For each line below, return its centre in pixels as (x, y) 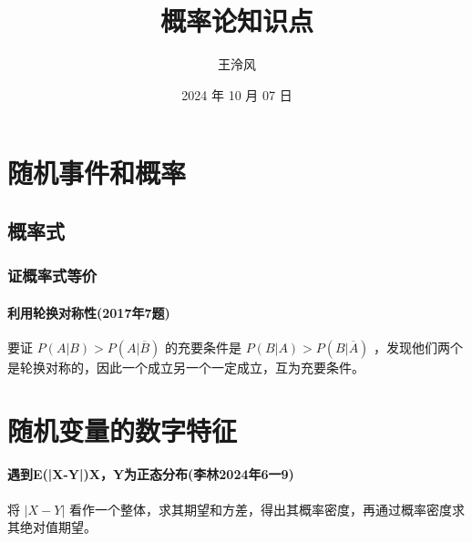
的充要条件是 (204, 347)
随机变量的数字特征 (123, 430)
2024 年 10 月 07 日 (237, 94)
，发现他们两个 (419, 347)
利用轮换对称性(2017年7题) (89, 312)
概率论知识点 (236, 20)
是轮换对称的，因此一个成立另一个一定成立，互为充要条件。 (186, 367)
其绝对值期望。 (52, 527)
